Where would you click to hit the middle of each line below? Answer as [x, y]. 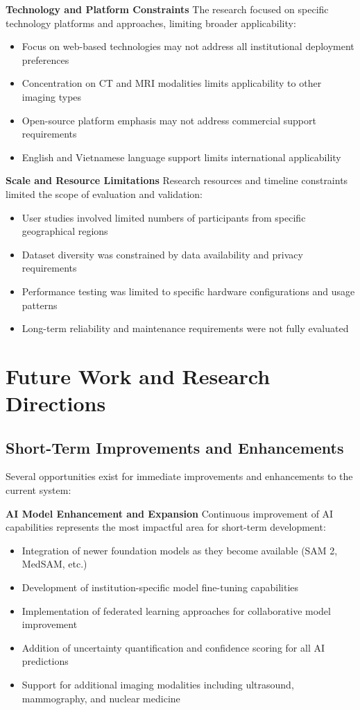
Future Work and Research [138, 375]
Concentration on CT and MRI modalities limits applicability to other [172, 83]
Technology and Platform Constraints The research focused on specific [167, 9]
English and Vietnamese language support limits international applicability [181, 157]
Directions [56, 403]
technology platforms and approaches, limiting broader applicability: [151, 23]
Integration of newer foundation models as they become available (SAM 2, [180, 550]
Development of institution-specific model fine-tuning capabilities [160, 587]
